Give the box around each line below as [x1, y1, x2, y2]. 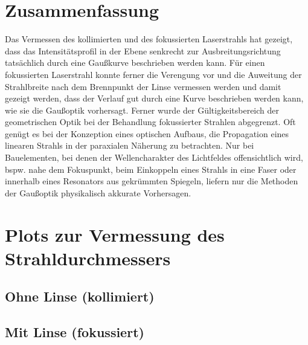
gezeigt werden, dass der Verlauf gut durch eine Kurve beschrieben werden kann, [5, 92, 304, 105]
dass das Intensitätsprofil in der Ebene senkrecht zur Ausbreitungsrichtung [5, 44, 281, 57]
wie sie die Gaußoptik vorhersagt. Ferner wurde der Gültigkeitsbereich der [5, 103, 280, 116]
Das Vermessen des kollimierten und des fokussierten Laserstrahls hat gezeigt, [5, 33, 293, 45]
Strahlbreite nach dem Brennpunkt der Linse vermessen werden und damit [5, 80, 281, 92]
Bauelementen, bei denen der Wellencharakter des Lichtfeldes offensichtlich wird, [5, 151, 303, 164]
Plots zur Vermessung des [5, 222, 225, 247]
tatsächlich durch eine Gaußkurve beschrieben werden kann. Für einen [5, 56, 265, 69]
